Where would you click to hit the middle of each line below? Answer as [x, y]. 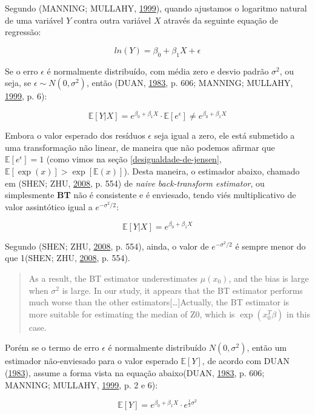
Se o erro [22, 71]
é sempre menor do [270, 246]
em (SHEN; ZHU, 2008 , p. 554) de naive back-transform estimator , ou [135, 183]
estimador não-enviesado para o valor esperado [91, 361]
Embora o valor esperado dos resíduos [75, 135]
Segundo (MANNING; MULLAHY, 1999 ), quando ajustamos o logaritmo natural [156, 8]
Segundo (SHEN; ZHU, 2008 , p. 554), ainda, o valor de [107, 246]
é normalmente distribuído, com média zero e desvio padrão [158, 71]
